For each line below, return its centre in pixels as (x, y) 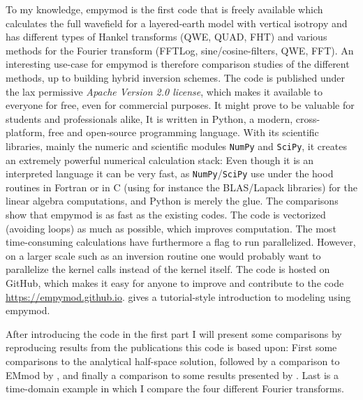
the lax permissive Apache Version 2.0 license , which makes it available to (164, 91)
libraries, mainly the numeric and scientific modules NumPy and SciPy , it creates (176, 146)
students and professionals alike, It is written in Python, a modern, (149, 118)
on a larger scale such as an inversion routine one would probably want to (163, 255)
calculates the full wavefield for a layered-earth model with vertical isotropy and (177, 23)
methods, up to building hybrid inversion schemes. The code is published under (175, 77)
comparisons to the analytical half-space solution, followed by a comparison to (173, 361)
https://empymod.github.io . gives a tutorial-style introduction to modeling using (178, 296)
